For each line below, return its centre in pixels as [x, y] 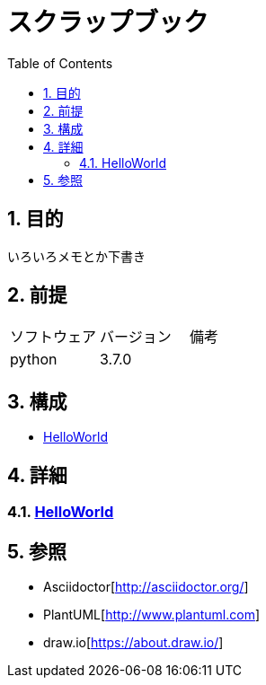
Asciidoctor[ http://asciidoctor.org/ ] [146, 586]
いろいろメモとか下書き [76, 256]
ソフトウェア [53, 337]
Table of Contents [60, 63]
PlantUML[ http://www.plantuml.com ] [152, 614]
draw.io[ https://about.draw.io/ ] [133, 642]
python [34, 360]
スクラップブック [108, 22]
